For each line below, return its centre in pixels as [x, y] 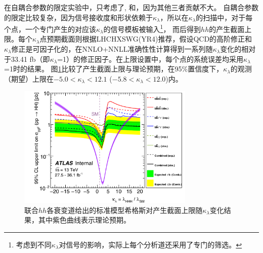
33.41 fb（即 [30, 59]
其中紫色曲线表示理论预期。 [84, 220]
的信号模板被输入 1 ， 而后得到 [152, 28]
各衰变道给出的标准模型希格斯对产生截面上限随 [125, 210]
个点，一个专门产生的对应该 [50, 29]
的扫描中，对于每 [224, 17]
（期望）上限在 [29, 78]
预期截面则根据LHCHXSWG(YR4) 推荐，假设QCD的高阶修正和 [149, 39]
